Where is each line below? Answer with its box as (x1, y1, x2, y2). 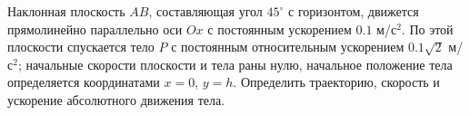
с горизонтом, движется (288, 2, 419, 20)
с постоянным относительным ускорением (171, 37, 405, 56)
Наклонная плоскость (7, 2, 125, 20)
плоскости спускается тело (7, 37, 155, 56)
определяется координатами (7, 72, 160, 91)
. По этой (401, 19, 454, 38)
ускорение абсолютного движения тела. (7, 90, 225, 109)
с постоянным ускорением (207, 19, 352, 38)
